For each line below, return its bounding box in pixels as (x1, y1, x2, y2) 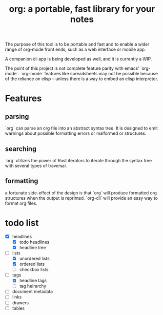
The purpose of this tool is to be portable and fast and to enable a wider (5, 42, 150, 47)
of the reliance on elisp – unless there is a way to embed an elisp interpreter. (5, 76, 159, 82)
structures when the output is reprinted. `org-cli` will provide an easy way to (5, 195, 158, 201)
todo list (5, 217, 39, 228)
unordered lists (19, 255, 50, 261)
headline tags (19, 277, 47, 284)
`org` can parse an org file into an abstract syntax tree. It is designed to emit (5, 126, 158, 131)
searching (5, 145, 37, 153)
